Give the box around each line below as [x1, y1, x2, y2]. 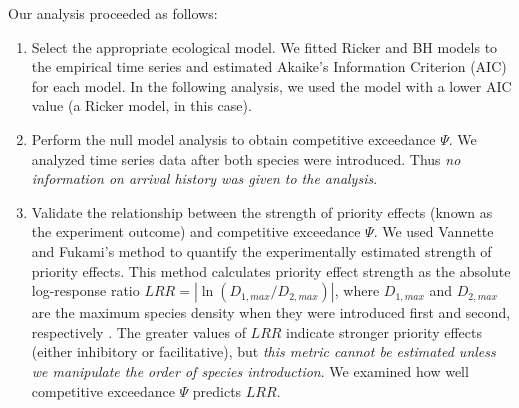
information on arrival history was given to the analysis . [31, 168, 378, 189]
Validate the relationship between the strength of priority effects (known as [31, 201, 493, 222]
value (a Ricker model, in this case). [31, 95, 252, 116]
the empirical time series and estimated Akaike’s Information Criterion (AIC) [31, 56, 507, 77]
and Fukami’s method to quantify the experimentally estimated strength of [31, 240, 492, 261]
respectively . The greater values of [31, 321, 246, 342]
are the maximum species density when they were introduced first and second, [31, 302, 511, 323]
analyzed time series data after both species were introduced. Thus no [31, 148, 461, 169]
